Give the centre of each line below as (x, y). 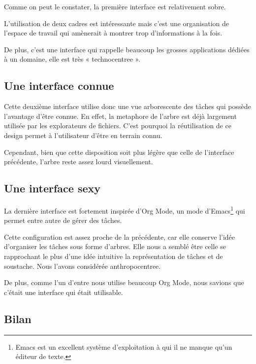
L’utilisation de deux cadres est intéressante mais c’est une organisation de (117, 23)
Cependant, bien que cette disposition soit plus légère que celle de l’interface (119, 152)
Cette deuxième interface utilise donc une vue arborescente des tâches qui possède (128, 106)
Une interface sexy (52, 188)
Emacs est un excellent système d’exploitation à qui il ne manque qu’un (124, 346)
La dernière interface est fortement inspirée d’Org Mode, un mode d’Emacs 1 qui (125, 210)
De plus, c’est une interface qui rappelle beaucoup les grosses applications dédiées (127, 49)
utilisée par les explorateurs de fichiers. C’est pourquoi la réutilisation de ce (118, 126)
